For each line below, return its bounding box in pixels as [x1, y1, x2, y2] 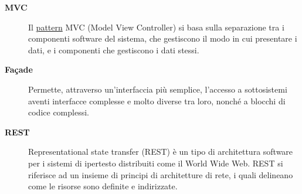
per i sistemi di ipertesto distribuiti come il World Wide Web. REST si [28, 156, 283, 169]
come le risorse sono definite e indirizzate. [28, 180, 178, 192]
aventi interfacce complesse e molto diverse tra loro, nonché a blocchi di [28, 94, 286, 107]
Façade [5, 63, 33, 76]
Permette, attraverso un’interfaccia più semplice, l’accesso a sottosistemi [28, 83, 287, 95]
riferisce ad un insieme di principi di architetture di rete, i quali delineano [28, 168, 293, 181]
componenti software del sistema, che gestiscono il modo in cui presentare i [28, 32, 297, 45]
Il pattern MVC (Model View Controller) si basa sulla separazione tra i [28, 21, 284, 33]
